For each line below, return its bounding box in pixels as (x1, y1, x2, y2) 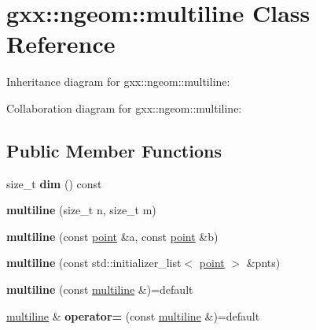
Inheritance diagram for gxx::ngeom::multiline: (6, 73, 230, 90)
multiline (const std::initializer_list (6, 254, 182, 271)
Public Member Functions (6, 138, 222, 162)
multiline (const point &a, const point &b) (6, 228, 219, 244)
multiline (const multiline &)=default (6, 281, 193, 298)
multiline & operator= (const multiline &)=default (6, 307, 260, 324)
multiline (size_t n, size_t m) (6, 202, 156, 218)
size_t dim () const (6, 175, 102, 191)
